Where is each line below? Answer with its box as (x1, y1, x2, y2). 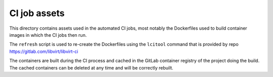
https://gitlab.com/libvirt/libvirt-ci (9, 48, 78, 54)
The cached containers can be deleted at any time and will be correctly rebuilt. (9, 64, 174, 70)
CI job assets (9, 8, 65, 19)
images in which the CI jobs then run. (9, 32, 87, 38)
